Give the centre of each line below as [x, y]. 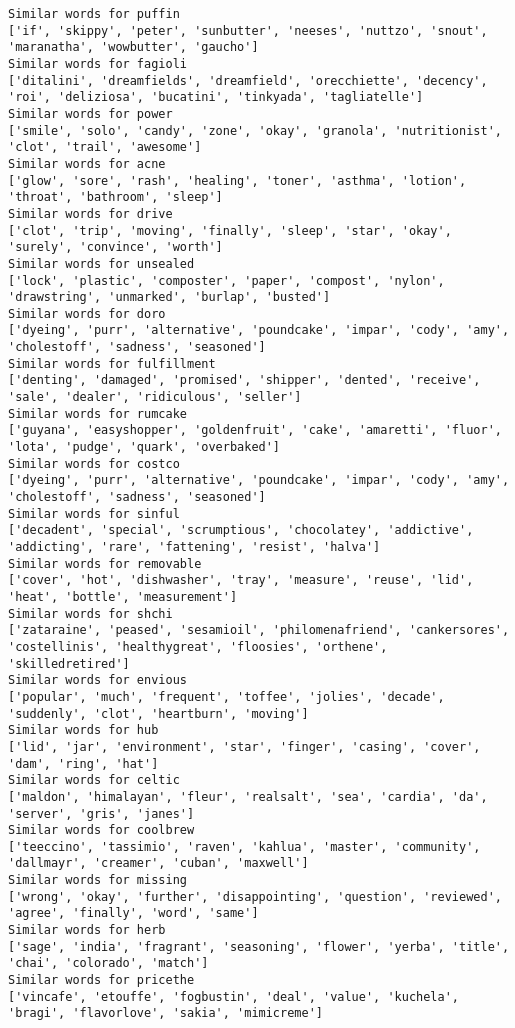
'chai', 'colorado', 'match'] [108, 963]
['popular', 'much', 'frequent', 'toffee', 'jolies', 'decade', [226, 696]
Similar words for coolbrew [101, 830]
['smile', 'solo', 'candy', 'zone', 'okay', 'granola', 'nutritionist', [255, 130]
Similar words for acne [87, 163]
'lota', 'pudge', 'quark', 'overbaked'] [144, 447]
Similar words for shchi [90, 613]
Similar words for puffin [94, 14]
